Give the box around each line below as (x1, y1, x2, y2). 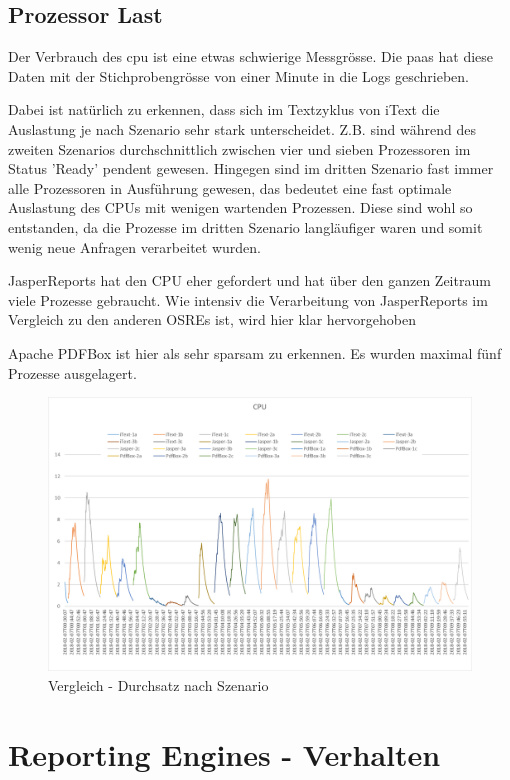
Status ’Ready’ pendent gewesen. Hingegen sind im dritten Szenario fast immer (8, 158, 494, 179)
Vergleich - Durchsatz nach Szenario (48, 674, 269, 695)
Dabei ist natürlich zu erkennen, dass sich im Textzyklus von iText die (8, 99, 440, 120)
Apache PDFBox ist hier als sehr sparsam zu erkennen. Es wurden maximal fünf (8, 342, 502, 363)
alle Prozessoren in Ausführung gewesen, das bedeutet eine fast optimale (8, 177, 452, 198)
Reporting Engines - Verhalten (8, 733, 441, 774)
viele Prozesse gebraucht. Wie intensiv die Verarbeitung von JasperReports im (8, 289, 488, 310)
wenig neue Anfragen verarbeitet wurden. (8, 236, 261, 257)
